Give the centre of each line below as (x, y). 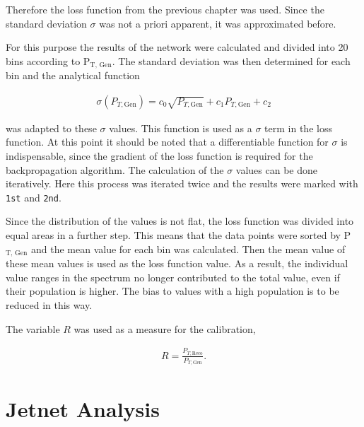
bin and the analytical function (73, 75)
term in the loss (298, 128)
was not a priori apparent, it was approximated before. (218, 23)
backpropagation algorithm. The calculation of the (115, 169)
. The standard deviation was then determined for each (231, 60)
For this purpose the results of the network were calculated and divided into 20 (177, 47)
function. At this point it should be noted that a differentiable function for (167, 142)
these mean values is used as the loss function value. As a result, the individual (177, 263)
